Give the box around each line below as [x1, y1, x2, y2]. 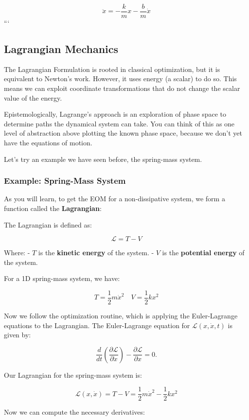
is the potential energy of [162, 247, 245, 258]
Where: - [4, 247, 30, 258]
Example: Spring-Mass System [4, 175, 126, 187]
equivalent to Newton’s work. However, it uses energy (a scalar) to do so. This [4, 73, 237, 84]
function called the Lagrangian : [4, 203, 102, 213]
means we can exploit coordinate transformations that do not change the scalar [4, 83, 240, 93]
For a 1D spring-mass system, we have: [4, 273, 120, 283]
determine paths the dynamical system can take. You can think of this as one [4, 118, 235, 128]
